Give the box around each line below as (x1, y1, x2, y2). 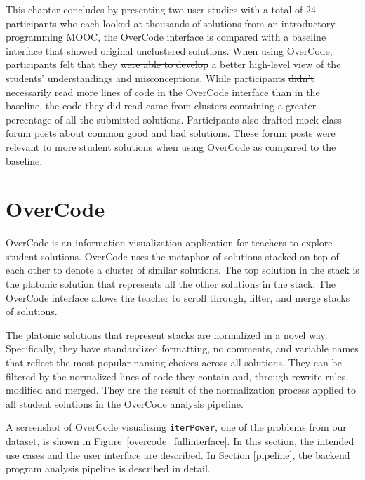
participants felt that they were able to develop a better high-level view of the (6, 57, 341, 72)
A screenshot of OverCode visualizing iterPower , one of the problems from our (6, 420, 347, 434)
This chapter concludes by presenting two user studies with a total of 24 (6, 2, 316, 16)
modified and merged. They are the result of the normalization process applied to (6, 382, 356, 397)
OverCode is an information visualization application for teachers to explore (6, 235, 333, 250)
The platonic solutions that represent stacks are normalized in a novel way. (6, 327, 328, 342)
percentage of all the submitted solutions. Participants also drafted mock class (6, 112, 342, 126)
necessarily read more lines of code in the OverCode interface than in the (6, 84, 320, 99)
